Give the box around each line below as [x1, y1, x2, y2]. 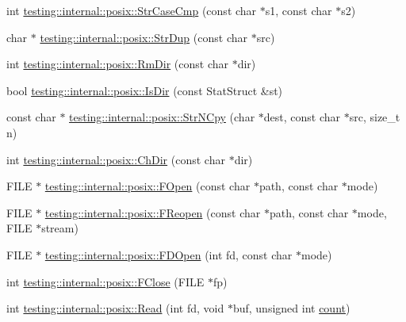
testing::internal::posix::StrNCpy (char [69, 109, 255, 125]
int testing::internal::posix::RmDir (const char [6, 56, 229, 72]
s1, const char [265, 2, 332, 18]
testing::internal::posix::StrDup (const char [40, 29, 247, 45]
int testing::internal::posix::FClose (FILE [6, 273, 205, 289]
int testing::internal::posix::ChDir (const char [6, 151, 225, 167]
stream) [41, 220, 79, 236]
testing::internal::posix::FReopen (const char [44, 204, 261, 220]
